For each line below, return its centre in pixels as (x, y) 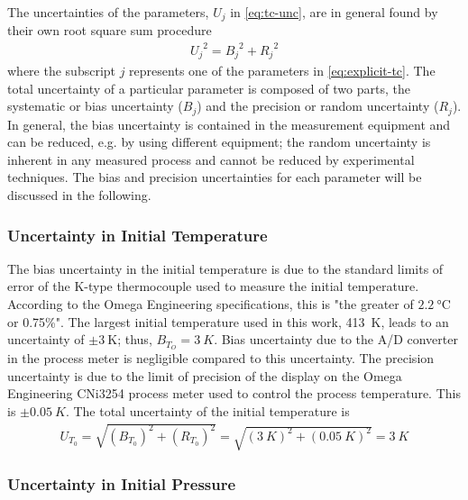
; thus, (135, 339)
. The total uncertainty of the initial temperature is (207, 410)
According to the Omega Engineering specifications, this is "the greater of (211, 304)
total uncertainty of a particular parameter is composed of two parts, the (209, 88)
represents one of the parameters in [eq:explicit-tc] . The (282, 71)
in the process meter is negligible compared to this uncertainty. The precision (221, 358)
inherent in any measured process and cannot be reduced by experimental (211, 159)
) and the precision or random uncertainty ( (318, 106)
